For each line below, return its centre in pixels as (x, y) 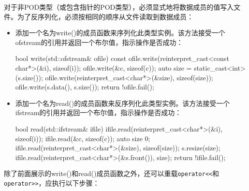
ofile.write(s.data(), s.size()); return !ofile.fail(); (85, 87)
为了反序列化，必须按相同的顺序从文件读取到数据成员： (105, 16)
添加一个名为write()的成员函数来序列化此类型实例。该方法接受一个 (120, 33)
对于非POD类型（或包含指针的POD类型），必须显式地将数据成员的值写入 (119, 7)
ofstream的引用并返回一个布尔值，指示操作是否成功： (99, 42)
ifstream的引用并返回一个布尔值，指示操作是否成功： (98, 112)
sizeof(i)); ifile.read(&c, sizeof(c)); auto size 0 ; (83, 138)
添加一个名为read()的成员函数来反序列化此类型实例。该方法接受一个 (123, 103)
